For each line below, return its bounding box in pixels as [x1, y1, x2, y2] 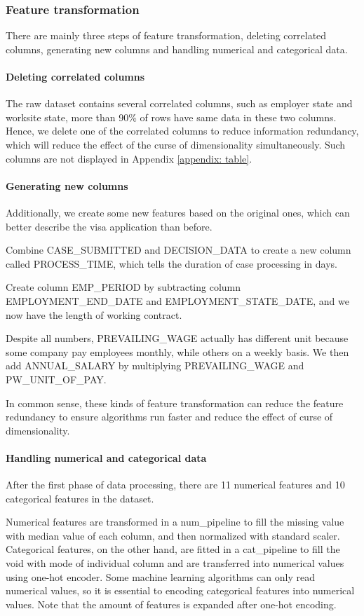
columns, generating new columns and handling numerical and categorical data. [6, 41, 348, 56]
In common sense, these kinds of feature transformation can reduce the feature [6, 395, 344, 410]
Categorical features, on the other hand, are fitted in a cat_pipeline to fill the [6, 542, 340, 556]
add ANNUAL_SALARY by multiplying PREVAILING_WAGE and [6, 358, 304, 373]
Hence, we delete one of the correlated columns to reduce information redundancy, [6, 123, 359, 138]
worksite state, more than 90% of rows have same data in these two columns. [6, 109, 337, 124]
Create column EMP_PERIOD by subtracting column [6, 280, 241, 294]
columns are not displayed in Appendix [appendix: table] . [6, 151, 252, 165]
